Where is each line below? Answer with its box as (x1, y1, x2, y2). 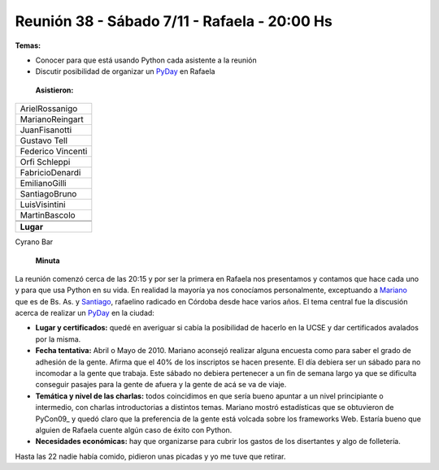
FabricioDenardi (20, 167, 81, 179)
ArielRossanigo (20, 103, 78, 114)
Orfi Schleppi (20, 157, 71, 168)
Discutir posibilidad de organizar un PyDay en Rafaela (35, 67, 215, 76)
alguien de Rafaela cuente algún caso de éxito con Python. (35, 425, 233, 434)
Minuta (35, 256, 60, 265)
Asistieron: (35, 85, 74, 95)
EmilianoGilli (20, 178, 67, 189)
